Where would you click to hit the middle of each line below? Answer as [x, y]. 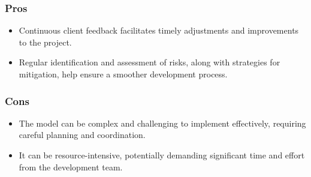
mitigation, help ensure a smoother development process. [123, 74]
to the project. [45, 42]
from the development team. [71, 166]
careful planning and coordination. [82, 135]
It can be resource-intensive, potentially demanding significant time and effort [162, 155]
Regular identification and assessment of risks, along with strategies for [150, 62]
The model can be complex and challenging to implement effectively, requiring [162, 123]
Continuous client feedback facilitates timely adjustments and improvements [159, 30]
